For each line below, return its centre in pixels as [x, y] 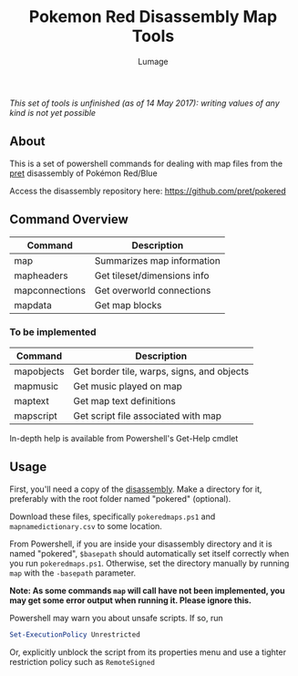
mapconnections [50, 290]
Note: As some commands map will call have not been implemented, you [147, 590]
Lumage [153, 61]
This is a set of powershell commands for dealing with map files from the [146, 163]
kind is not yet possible [53, 112]
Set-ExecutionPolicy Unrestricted [75, 634]
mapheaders [41, 276]
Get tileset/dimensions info [152, 276]
